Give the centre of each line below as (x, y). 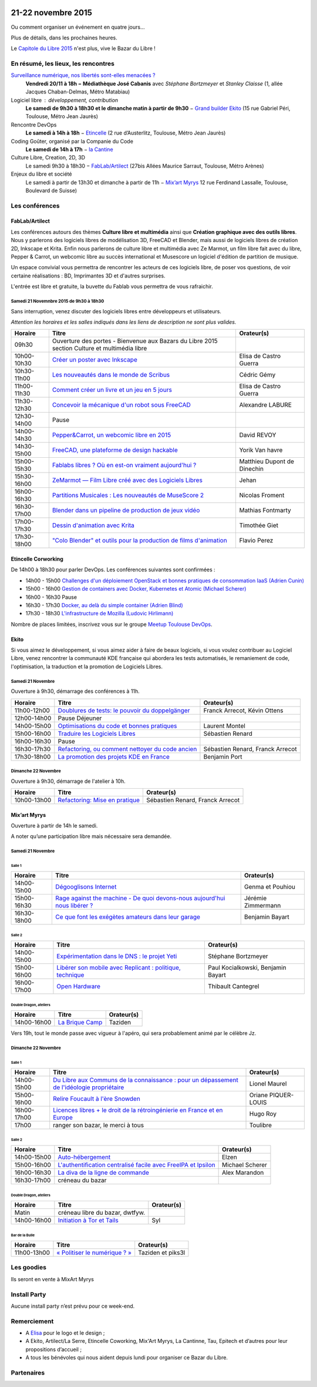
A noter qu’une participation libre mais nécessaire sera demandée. (91, 836)
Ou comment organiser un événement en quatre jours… (78, 27)
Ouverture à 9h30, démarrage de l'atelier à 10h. (68, 781)
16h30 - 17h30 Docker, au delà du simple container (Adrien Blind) (104, 605)
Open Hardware (79, 986)
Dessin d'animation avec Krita (93, 525)
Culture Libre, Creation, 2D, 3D (48, 158)
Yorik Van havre (261, 450)
